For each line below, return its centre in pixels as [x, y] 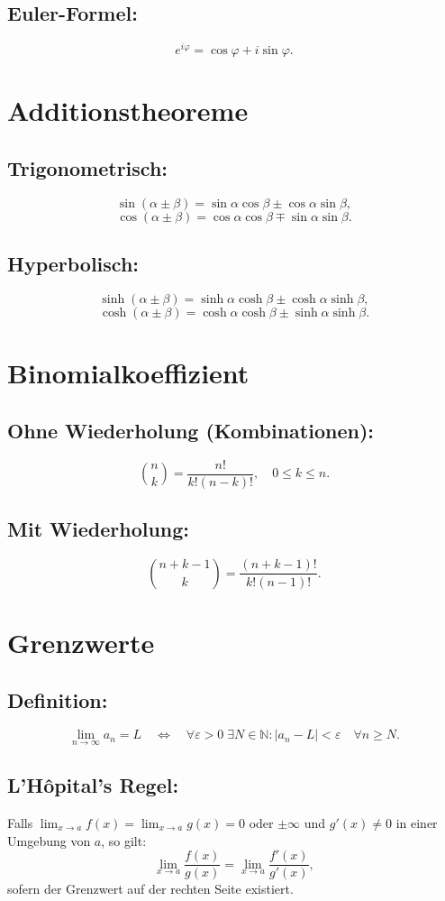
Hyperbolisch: [73, 264]
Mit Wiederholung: [99, 529]
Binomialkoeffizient [128, 373]
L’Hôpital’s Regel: [93, 785]
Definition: [58, 699]
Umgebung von [49, 840]
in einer [417, 822]
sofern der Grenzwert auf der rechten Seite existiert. [150, 889]
